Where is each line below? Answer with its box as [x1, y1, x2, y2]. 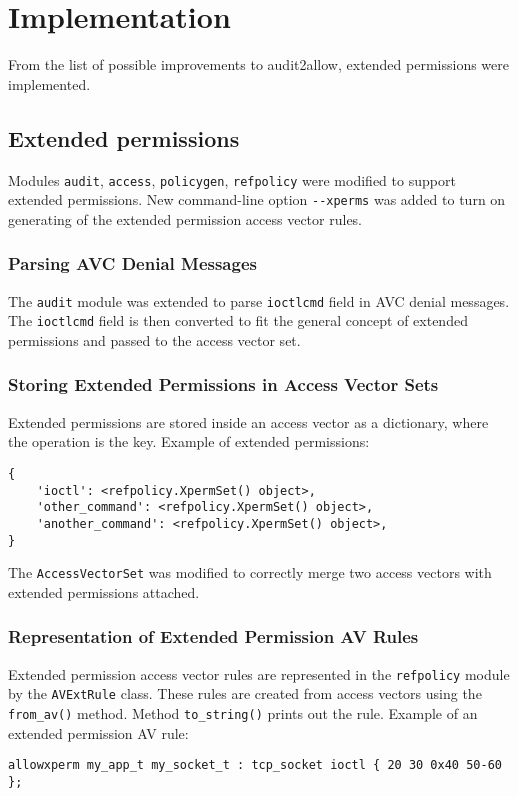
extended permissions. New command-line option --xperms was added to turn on [8, 189, 506, 210]
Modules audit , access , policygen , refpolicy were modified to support [8, 169, 456, 190]
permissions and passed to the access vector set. [8, 329, 301, 350]
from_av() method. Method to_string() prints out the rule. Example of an [8, 703, 478, 724]
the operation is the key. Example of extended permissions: [8, 431, 370, 452]
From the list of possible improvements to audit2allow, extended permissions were [8, 54, 509, 75]
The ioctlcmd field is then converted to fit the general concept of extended [8, 310, 468, 331]
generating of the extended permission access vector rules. [8, 208, 363, 229]
